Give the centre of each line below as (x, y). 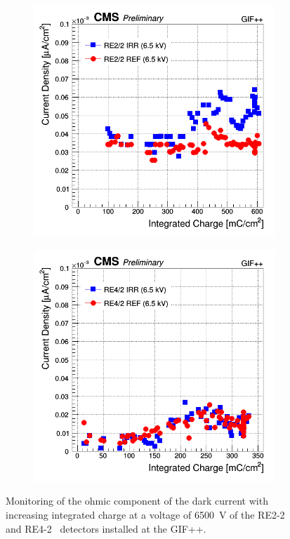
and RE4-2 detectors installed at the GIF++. (106, 528)
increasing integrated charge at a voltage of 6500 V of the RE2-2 (145, 514)
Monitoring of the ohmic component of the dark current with (137, 501)
